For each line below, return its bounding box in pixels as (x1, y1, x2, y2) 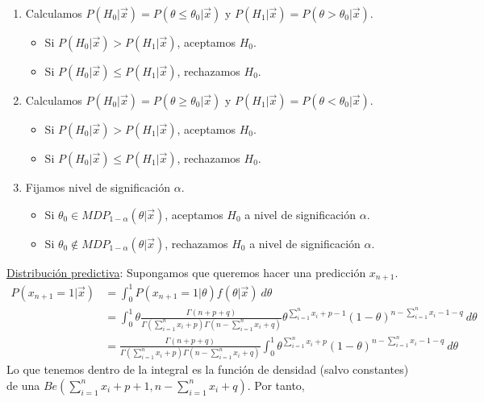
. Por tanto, (247, 376, 305, 393)
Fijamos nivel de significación (25, 179, 171, 195)
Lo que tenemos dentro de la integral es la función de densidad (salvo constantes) (6, 361, 409, 378)
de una (6, 376, 40, 393)
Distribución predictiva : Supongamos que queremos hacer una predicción (6, 263, 366, 280)
